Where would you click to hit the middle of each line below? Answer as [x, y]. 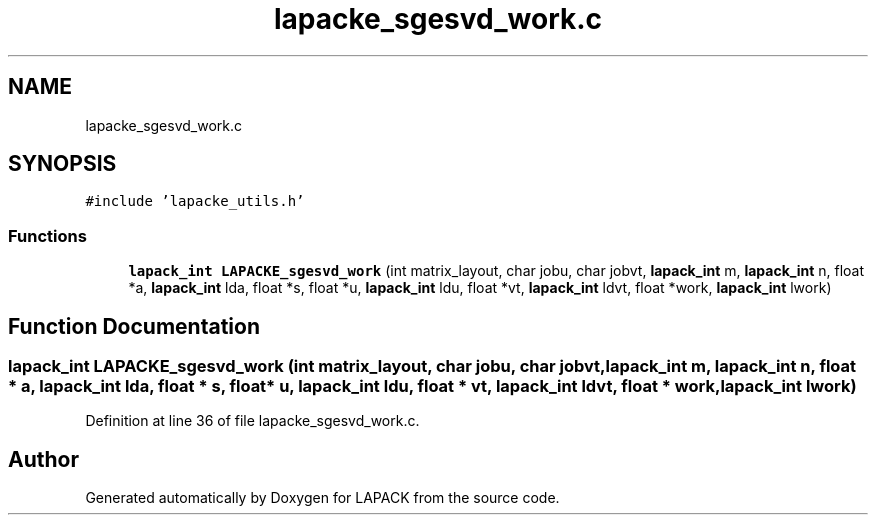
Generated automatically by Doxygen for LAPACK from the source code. [322, 498]
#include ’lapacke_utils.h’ [195, 201]
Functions [47, 235]
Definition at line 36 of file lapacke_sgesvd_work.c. [252, 421]
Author [43, 459]
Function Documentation [134, 326]
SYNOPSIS [62, 164]
